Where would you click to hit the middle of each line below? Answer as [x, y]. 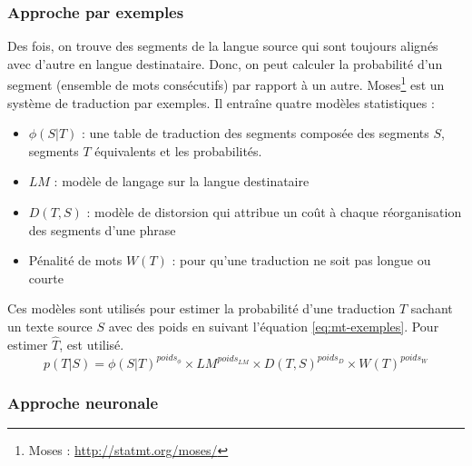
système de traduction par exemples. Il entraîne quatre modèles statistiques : [221, 102]
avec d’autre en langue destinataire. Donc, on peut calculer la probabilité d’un [225, 63]
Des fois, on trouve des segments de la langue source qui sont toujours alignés [223, 46]
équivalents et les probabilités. [178, 150]
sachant [432, 308]
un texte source [50, 326]
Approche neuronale [83, 402]
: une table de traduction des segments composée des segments [255, 133]
